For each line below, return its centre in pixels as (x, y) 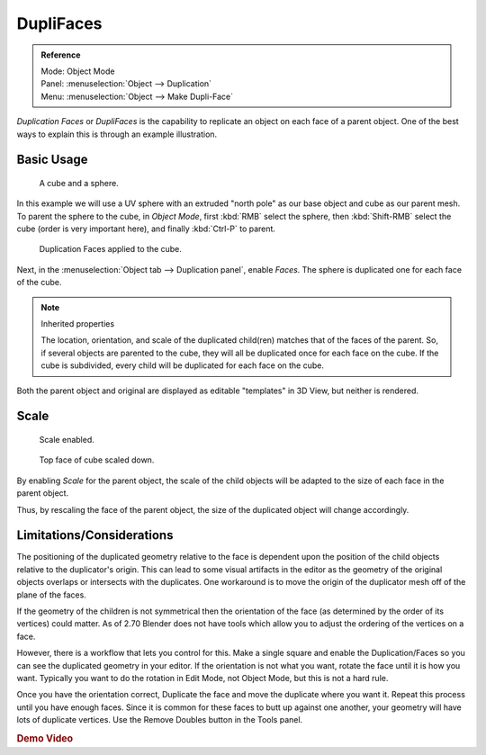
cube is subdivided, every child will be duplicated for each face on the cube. (182, 365)
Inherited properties (78, 324)
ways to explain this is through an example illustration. (117, 134)
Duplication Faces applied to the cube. (110, 249)
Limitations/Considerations (95, 535)
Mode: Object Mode (78, 71)
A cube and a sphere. (79, 183)
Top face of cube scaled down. (97, 460)
